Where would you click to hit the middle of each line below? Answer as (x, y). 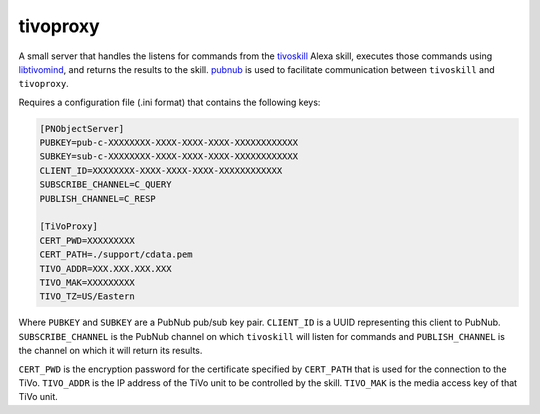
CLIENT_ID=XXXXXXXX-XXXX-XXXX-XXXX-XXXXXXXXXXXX (161, 170)
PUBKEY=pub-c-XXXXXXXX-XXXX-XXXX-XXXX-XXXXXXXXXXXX (169, 143)
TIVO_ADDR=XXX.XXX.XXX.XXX (105, 268)
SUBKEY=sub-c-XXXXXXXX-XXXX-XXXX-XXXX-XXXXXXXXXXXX (169, 156)
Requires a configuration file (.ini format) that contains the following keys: (169, 102)
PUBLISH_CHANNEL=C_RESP (98, 198)
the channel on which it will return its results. (110, 351)
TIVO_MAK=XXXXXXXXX (87, 282)
